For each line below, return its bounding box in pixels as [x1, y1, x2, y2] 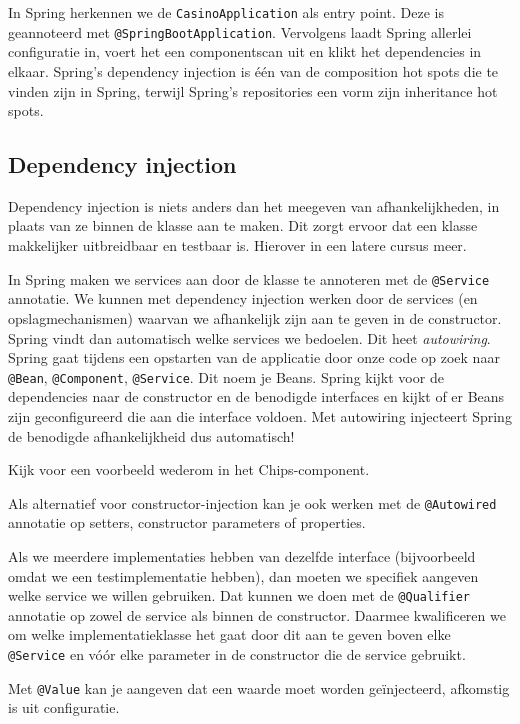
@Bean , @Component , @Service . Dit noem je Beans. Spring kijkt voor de [8, 366, 444, 387]
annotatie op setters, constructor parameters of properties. [8, 512, 366, 533]
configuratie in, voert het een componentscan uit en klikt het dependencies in [8, 41, 482, 62]
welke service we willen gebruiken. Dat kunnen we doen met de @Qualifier [8, 585, 470, 606]
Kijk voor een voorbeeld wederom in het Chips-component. [8, 459, 370, 480]
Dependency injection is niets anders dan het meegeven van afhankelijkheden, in [8, 195, 500, 216]
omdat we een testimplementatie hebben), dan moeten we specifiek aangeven [8, 565, 479, 586]
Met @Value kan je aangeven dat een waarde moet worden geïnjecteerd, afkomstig [8, 677, 510, 698]
